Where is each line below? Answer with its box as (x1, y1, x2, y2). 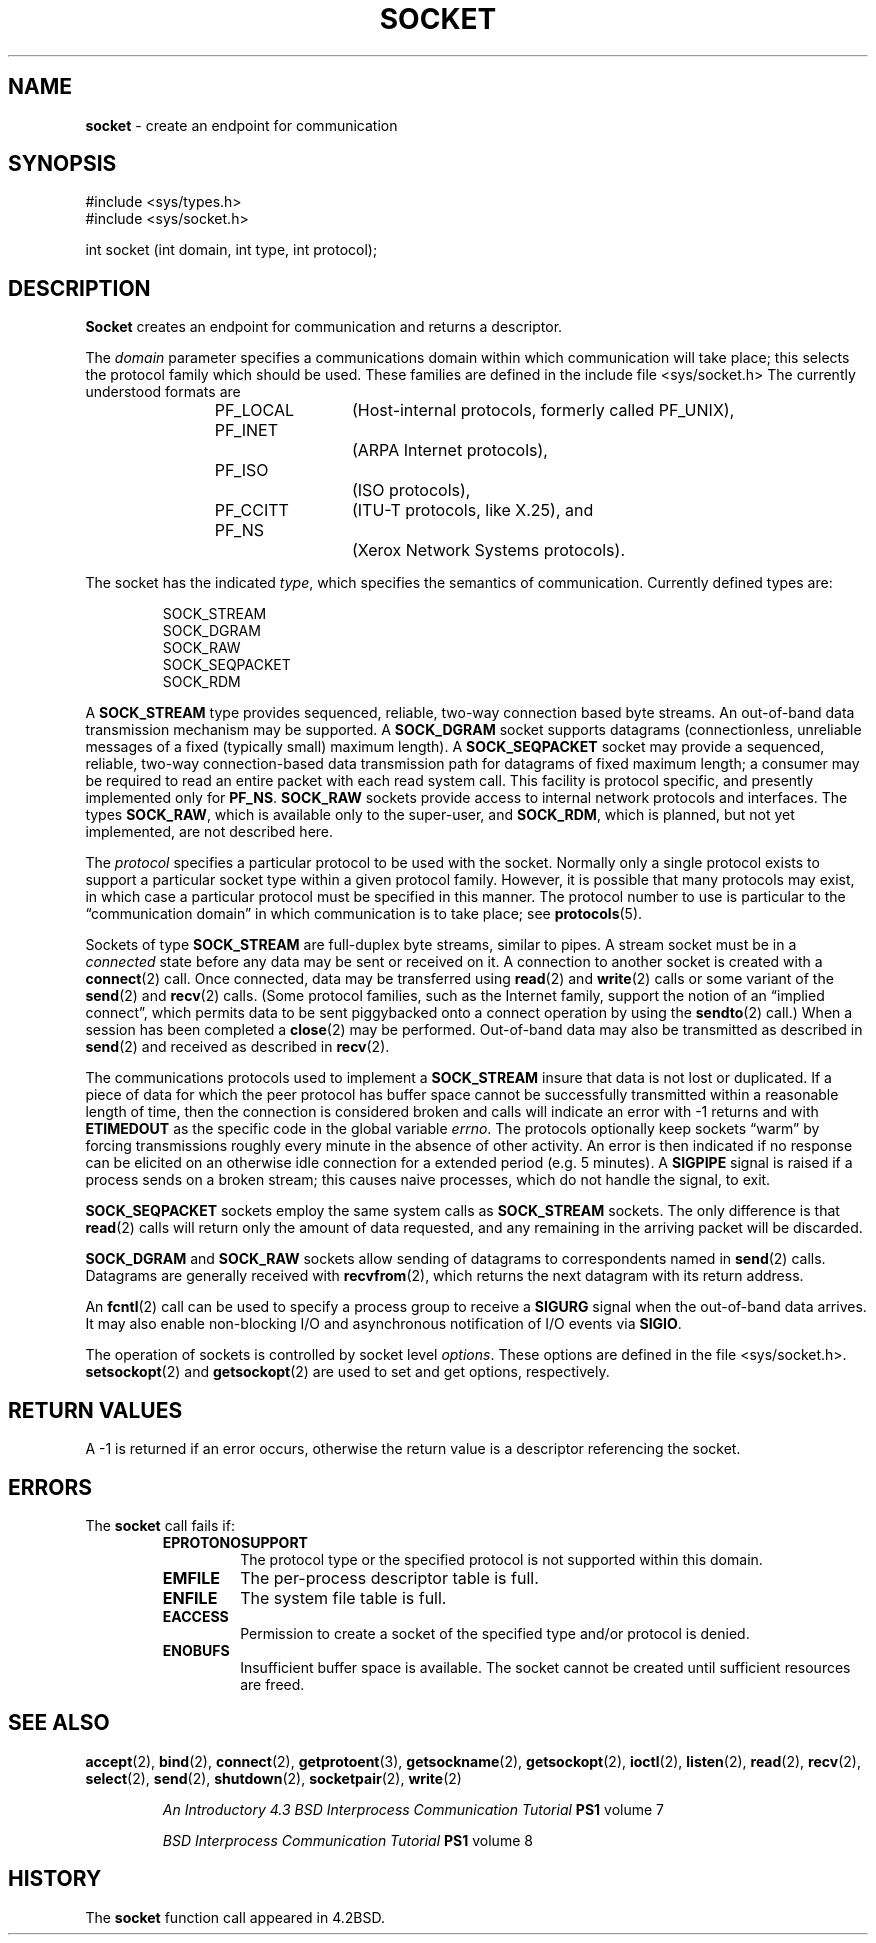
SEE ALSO (8, 1710, 110, 1736)
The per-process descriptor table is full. (240, 1567, 539, 1588)
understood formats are (85, 383, 241, 401)
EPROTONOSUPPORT (162, 1533, 308, 1551)
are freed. (240, 1675, 305, 1693)
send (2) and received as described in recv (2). (85, 1038, 390, 1056)
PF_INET (214, 420, 279, 441)
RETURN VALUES (8, 1397, 183, 1423)
